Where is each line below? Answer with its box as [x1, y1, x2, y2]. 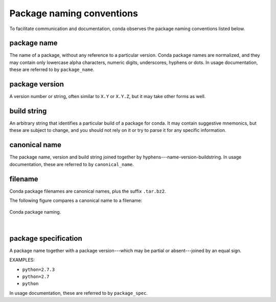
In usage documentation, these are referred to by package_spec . [9, 290, 148, 296]
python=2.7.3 [22, 266, 55, 272]
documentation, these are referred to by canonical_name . [9, 161, 134, 167]
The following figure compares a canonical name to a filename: [9, 197, 143, 204]
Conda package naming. [9, 209, 61, 215]
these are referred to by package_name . [9, 66, 95, 73]
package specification [9, 234, 82, 243]
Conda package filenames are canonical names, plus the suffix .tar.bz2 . [9, 188, 166, 194]
